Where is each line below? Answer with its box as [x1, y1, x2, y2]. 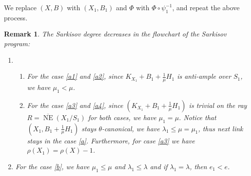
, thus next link [198, 123, 243, 133]
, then [190, 161, 207, 171]
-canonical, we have [101, 123, 160, 133]
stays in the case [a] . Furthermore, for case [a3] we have [27, 135, 195, 145]
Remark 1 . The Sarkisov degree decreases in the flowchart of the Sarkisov [4, 29, 227, 39]
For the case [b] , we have [15, 161, 90, 171]
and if [150, 161, 168, 171]
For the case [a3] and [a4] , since [27, 100, 123, 110]
